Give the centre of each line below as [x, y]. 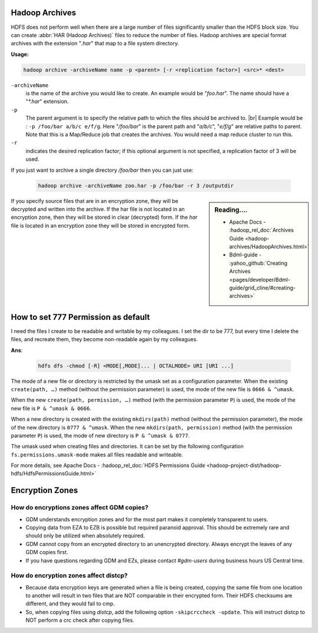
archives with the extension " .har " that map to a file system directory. [95, 44]
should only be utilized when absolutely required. [85, 536]
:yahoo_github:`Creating [259, 263]
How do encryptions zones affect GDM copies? [79, 508]
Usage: [20, 54]
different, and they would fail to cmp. [70, 604]
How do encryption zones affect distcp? [69, 575]
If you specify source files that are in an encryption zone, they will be [95, 201]
